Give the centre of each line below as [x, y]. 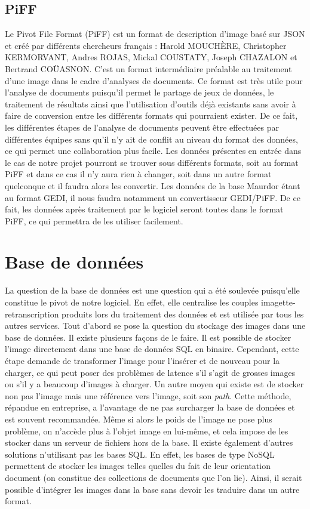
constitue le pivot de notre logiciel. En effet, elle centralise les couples [132, 302]
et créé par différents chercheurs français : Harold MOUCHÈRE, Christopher [146, 45]
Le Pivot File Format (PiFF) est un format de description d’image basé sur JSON [155, 34]
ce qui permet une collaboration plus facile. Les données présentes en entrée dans [153, 151]
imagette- [278, 302]
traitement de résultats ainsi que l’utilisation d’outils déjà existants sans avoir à [151, 104]
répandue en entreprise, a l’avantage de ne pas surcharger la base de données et [150, 407]
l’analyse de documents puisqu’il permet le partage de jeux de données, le [139, 92]
